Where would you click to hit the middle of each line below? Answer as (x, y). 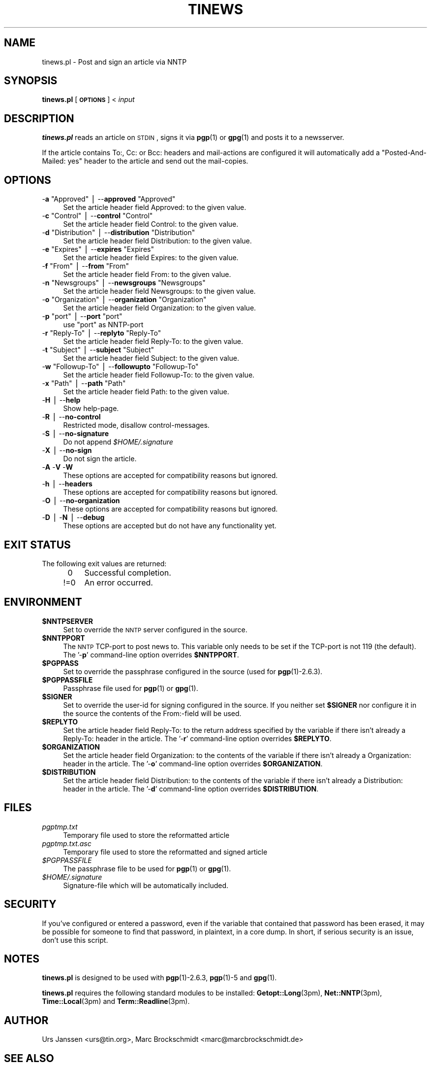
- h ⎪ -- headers (67, 484)
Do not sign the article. (100, 459)
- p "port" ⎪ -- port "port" (82, 316)
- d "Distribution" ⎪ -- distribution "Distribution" (119, 233)
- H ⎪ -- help (61, 400)
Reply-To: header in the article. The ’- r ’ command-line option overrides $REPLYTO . (197, 738)
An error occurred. (119, 582)
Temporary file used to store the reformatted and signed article (165, 852)
